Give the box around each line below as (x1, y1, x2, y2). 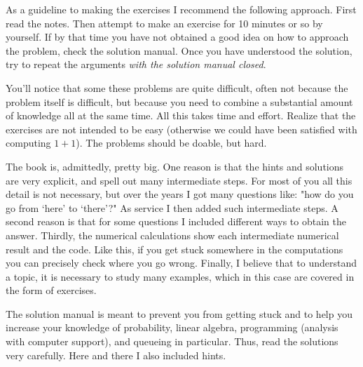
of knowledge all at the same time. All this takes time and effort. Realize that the (6, 108, 356, 123)
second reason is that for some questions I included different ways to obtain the (6, 214, 346, 229)
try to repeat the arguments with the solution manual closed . (6, 57, 266, 72)
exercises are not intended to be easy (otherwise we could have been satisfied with (6, 121, 357, 136)
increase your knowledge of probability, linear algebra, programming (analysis (6, 320, 338, 335)
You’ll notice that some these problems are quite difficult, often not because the (6, 80, 348, 95)
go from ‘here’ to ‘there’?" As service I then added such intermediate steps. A (6, 200, 338, 215)
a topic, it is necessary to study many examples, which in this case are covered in (6, 269, 355, 283)
